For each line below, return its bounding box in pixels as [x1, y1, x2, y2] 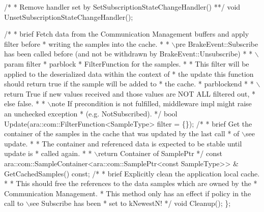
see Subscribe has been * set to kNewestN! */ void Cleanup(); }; [30, 198, 231, 208]
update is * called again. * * [4, 148, 92, 159]
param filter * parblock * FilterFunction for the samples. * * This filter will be [4, 58, 249, 69]
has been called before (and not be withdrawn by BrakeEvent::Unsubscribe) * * [4, 48, 253, 59]
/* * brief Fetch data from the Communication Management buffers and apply [4, 28, 249, 39]
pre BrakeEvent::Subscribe [175, 38, 258, 49]
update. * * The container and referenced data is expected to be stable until [4, 138, 242, 148]
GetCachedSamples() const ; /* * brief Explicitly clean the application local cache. [4, 168, 260, 178]
